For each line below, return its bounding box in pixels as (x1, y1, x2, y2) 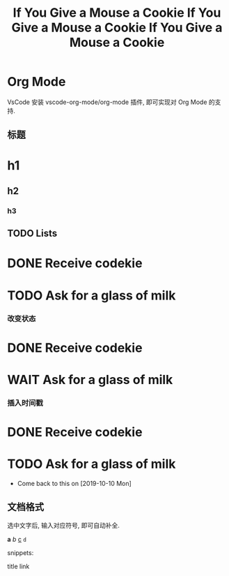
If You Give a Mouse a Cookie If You (13, 5, 221, 21)
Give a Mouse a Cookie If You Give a (11, 20, 223, 36)
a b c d (7, 535, 26, 543)
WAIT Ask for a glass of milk (7, 371, 173, 387)
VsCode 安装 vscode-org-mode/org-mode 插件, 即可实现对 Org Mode (7, 98, 207, 106)
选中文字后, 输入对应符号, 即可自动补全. (7, 521, 120, 529)
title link (7, 562, 30, 570)
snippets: (7, 548, 34, 556)
